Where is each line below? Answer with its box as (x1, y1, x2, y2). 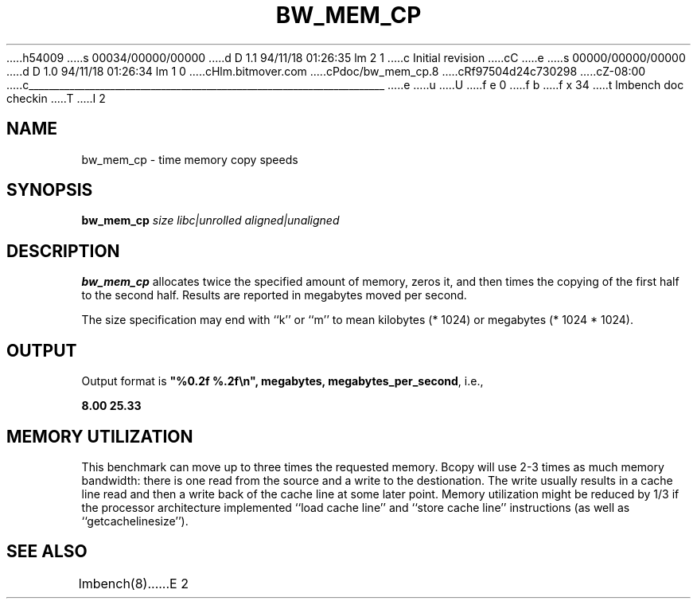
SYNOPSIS (6, 180, 93, 201)
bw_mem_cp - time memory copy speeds (81, 152, 298, 166)
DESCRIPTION (6, 240, 120, 261)
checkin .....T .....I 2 (6, 91, 106, 105)
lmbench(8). (78, 575, 152, 591)
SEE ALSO (6, 541, 88, 562)
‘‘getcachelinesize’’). (81, 513, 189, 528)
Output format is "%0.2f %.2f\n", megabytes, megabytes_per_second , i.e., (81, 374, 484, 388)
